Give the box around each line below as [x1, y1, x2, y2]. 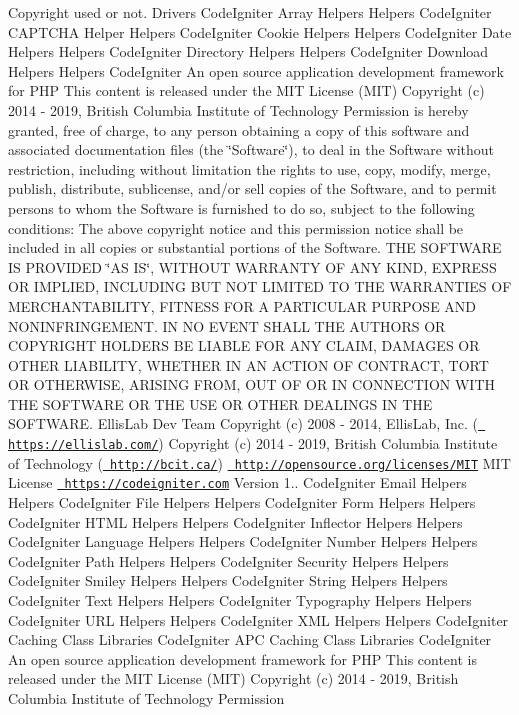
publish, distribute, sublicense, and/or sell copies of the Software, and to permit [8, 178, 497, 199]
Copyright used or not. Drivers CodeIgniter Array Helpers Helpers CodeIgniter [8, 2, 492, 22]
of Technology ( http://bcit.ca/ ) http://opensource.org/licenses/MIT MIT [8, 452, 511, 473]
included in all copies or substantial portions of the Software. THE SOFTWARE [8, 237, 502, 258]
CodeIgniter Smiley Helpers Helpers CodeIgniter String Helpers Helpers [8, 570, 448, 591]
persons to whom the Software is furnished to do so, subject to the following [8, 197, 475, 218]
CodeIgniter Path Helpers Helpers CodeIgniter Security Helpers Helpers [8, 550, 449, 571]
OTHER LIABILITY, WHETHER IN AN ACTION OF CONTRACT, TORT [8, 354, 489, 375]
